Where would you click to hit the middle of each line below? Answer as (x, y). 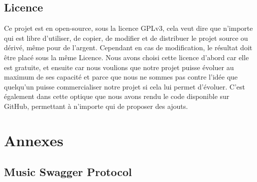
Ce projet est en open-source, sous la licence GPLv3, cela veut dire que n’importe (128, 28)
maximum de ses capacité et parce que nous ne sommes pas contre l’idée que (121, 77)
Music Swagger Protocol (68, 172)
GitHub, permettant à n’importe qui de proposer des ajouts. (96, 106)
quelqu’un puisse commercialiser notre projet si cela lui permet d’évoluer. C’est (125, 86)
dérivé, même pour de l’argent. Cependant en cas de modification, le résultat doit (128, 47)
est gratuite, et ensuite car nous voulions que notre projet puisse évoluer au (119, 67)
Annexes (34, 140)
